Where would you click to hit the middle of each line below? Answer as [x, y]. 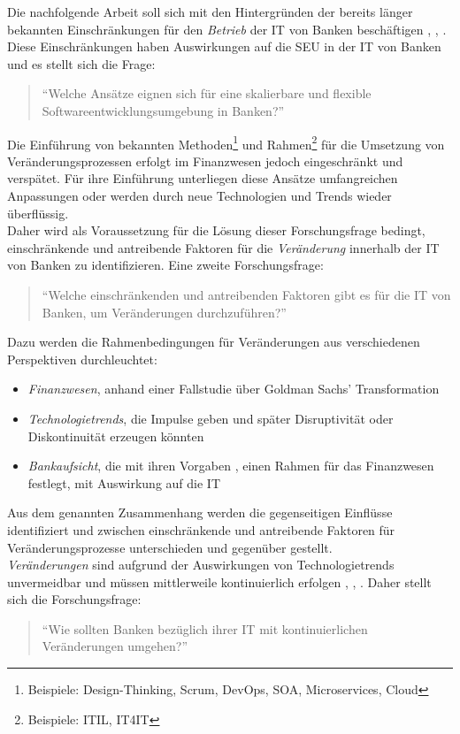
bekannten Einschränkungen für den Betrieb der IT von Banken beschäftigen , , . [227, 29]
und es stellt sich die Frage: [81, 63]
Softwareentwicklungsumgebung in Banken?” [163, 110]
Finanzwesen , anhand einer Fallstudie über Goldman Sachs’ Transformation [234, 389]
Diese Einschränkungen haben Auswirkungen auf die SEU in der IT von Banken [224, 46]
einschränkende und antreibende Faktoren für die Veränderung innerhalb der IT [223, 247]
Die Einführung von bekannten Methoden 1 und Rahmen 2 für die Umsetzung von [226, 142]
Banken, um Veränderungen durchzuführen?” [164, 312]
